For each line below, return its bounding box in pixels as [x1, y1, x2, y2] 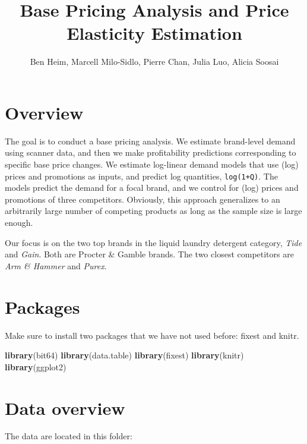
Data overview [5, 395, 125, 420]
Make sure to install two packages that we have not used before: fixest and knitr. [5, 329, 299, 341]
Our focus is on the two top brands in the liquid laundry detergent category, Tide [5, 236, 302, 248]
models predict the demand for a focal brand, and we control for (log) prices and [5, 181, 299, 194]
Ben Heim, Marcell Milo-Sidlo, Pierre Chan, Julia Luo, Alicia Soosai [30, 55, 279, 68]
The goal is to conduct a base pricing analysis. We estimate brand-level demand [5, 134, 296, 147]
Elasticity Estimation [67, 21, 242, 45]
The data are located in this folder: [5, 430, 132, 442]
